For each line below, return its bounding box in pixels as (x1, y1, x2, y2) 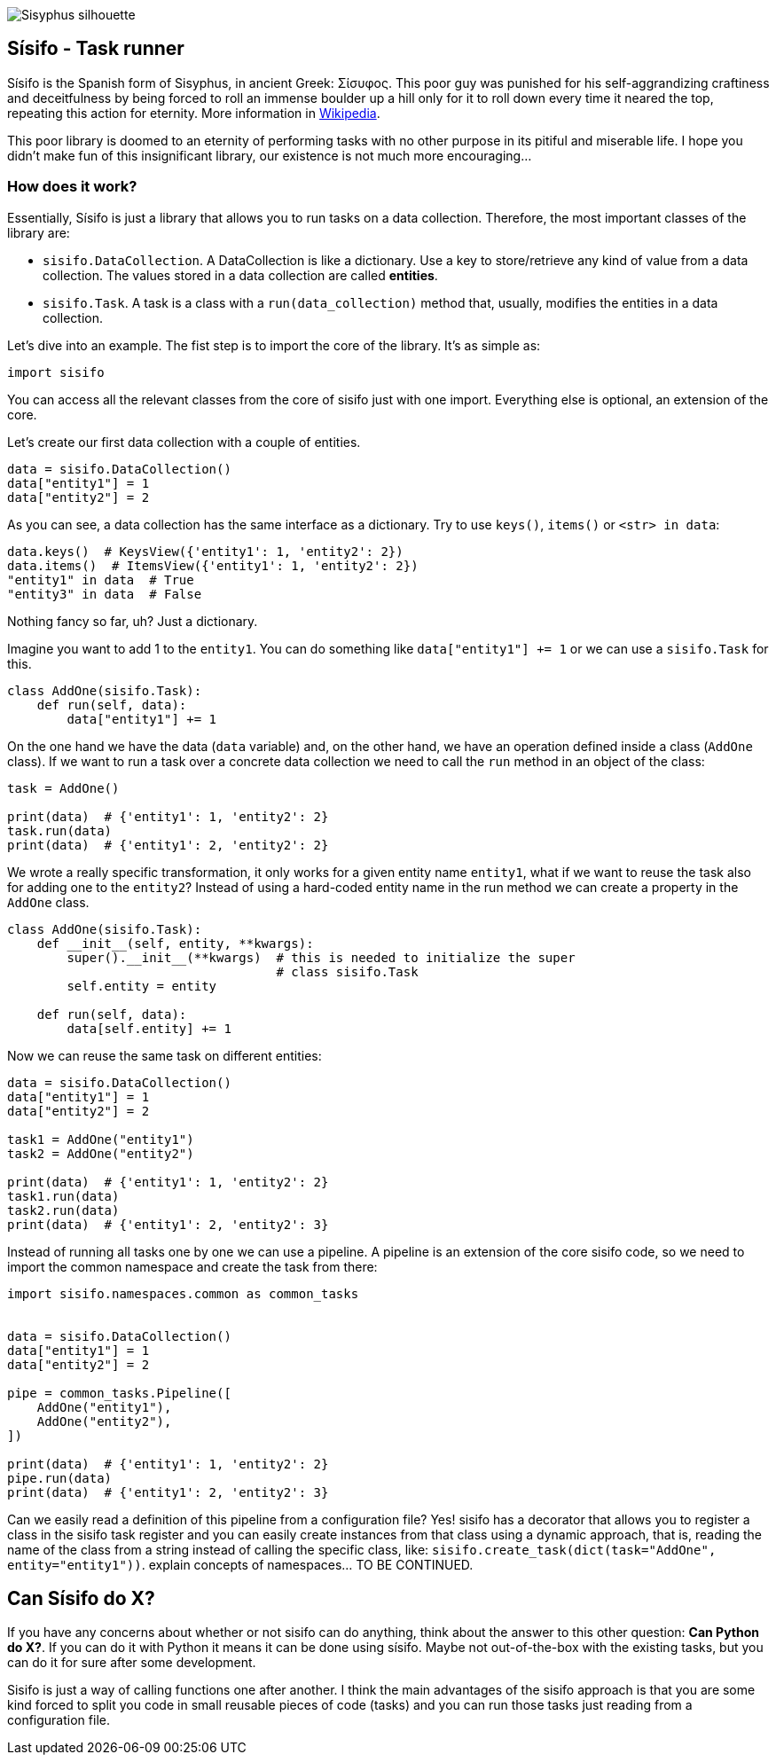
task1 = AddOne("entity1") (7, 1132, 194, 1147)
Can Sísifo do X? (7, 1587, 155, 1610)
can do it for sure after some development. (7, 1655, 256, 1671)
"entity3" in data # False (7, 586, 202, 601)
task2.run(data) (7, 1202, 120, 1218)
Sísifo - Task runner (7, 37, 184, 60)
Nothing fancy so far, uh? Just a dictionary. (7, 613, 258, 629)
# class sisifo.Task (276, 964, 419, 979)
